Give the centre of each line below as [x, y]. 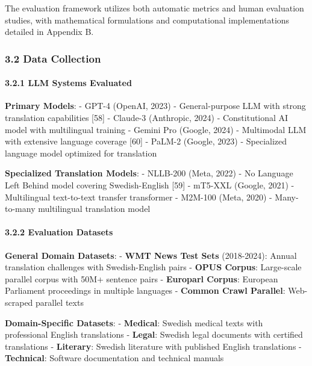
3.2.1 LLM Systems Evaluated [68, 83]
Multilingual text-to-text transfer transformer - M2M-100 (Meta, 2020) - [139, 197]
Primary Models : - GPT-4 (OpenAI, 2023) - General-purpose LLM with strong [155, 106]
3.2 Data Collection [53, 58]
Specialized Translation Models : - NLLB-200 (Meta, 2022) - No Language [149, 173]
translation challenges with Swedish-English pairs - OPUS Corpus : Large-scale [153, 267]
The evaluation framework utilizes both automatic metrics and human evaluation [154, 8]
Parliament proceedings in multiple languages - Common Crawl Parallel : [145, 290]
